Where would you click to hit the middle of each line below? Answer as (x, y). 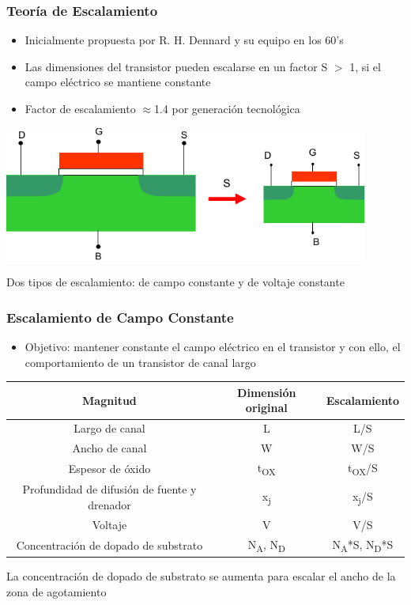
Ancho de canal (109, 448)
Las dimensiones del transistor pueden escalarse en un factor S (176, 66)
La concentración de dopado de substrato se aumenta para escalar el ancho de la (201, 576)
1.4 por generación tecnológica (227, 108)
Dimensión (267, 392)
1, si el (365, 66)
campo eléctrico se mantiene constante (118, 82)
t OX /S (362, 468)
